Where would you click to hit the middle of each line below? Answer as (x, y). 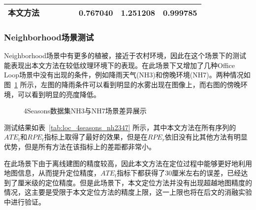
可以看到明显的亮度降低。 (59, 94)
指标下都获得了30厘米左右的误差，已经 (179, 173)
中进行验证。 (25, 201)
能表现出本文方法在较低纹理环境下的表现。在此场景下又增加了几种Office (119, 65)
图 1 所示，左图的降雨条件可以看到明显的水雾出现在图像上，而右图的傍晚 (122, 84)
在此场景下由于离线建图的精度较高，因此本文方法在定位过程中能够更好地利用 (128, 163)
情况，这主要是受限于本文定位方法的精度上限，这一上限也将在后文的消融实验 (128, 192)
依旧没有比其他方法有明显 (206, 137)
